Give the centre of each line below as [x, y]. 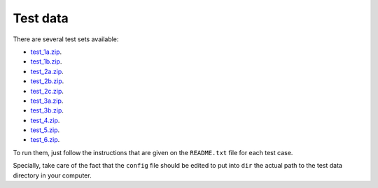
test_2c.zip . [47, 91]
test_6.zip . [45, 140]
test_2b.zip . [47, 81]
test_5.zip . [45, 130]
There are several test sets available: [66, 39]
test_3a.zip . [47, 101]
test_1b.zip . [46, 62]
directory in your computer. [52, 175]
